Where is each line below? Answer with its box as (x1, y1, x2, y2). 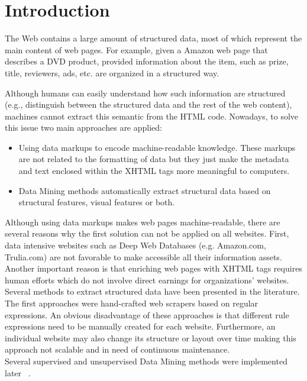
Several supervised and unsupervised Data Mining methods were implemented (5, 354, 287, 367)
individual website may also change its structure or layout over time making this (5, 331, 296, 344)
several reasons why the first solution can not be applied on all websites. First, (5, 227, 289, 240)
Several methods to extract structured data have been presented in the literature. (5, 285, 300, 298)
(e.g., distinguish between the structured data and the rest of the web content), (5, 98, 292, 111)
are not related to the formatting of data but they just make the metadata (18, 153, 289, 165)
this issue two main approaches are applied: (5, 121, 162, 134)
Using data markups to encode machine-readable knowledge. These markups (18, 141, 296, 153)
